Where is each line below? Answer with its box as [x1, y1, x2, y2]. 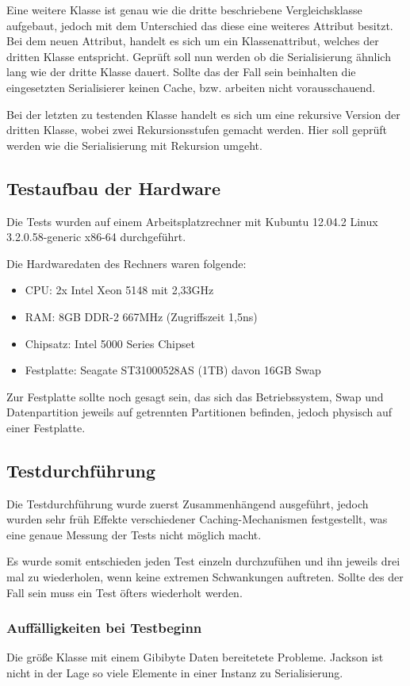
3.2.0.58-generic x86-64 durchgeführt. [6, 228, 186, 245]
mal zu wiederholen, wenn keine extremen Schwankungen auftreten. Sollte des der [6, 569, 404, 585]
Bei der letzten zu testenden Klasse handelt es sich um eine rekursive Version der [6, 105, 400, 122]
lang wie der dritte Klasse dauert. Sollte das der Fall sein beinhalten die [6, 63, 356, 80]
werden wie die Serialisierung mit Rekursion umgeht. [6, 136, 262, 153]
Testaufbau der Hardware [6, 175, 220, 200]
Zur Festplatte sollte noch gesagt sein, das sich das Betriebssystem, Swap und [6, 388, 384, 404]
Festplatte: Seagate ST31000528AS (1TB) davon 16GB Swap [25, 362, 321, 378]
